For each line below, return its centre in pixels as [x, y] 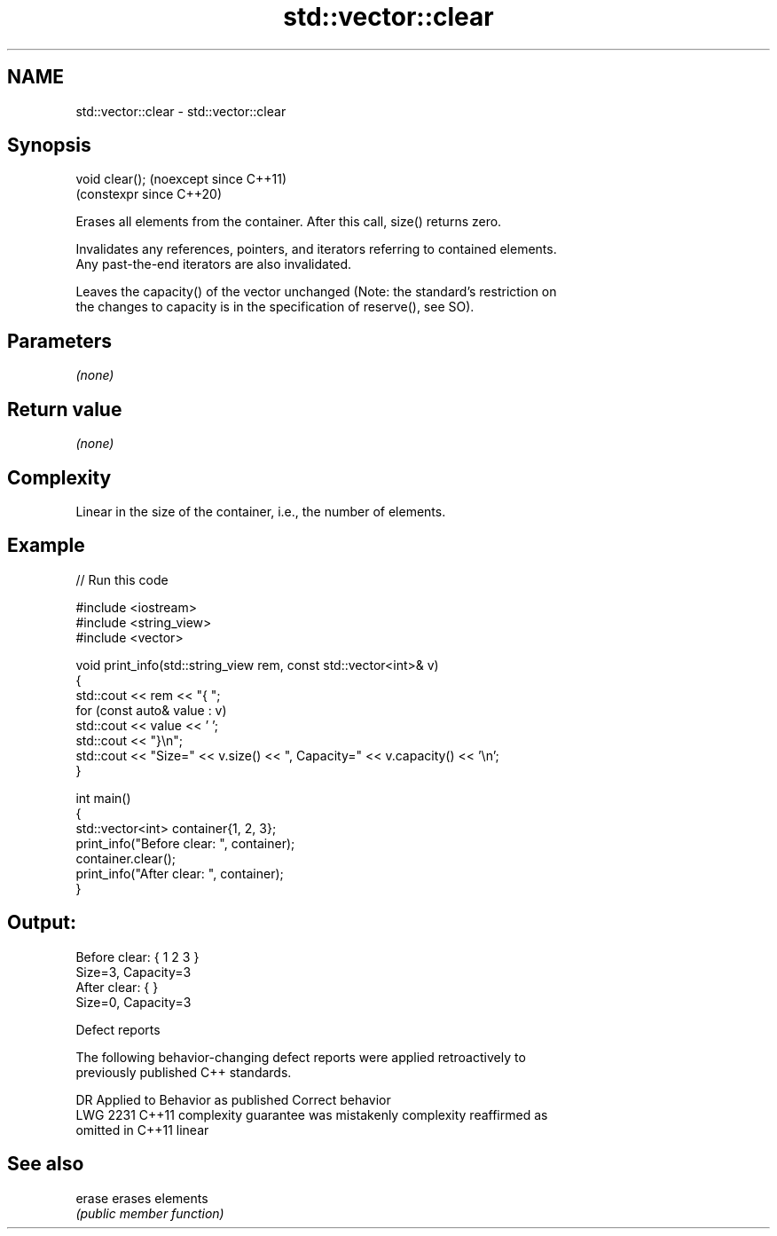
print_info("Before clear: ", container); [185, 843]
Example [46, 546]
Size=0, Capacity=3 [133, 1002]
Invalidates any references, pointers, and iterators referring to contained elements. [316, 249]
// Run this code [122, 579]
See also [46, 1164]
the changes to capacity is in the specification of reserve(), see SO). [275, 307]
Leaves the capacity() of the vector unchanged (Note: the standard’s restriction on [316, 292]
